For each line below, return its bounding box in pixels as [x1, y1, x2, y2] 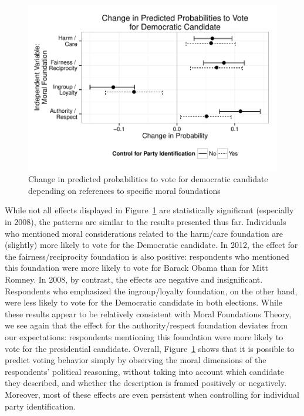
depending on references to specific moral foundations [28, 184, 221, 196]
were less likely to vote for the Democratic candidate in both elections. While [5, 296, 283, 308]
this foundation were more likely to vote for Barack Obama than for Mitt [5, 261, 268, 274]
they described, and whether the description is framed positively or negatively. [5, 377, 287, 389]
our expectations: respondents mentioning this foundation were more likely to [5, 330, 283, 343]
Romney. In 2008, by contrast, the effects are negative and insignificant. [5, 273, 263, 285]
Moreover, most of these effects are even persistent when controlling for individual [5, 388, 299, 400]
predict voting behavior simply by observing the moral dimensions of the [5, 354, 266, 366]
